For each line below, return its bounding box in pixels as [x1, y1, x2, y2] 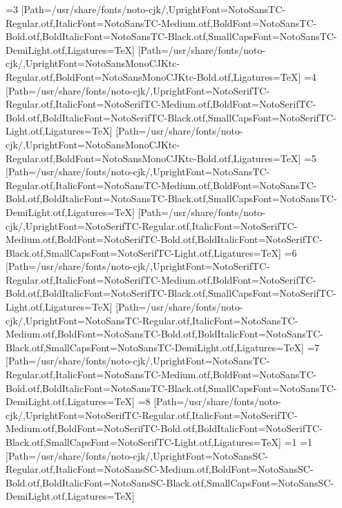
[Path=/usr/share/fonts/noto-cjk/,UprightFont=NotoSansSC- [6, 448, 269, 462]
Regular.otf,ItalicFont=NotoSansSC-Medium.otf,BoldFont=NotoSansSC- [6, 462, 314, 476]
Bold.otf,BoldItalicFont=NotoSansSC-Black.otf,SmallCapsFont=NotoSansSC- [6, 475, 334, 489]
